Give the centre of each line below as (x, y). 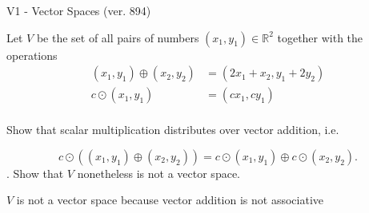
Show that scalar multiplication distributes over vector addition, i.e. (173, 130)
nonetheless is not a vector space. (158, 173)
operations (32, 55)
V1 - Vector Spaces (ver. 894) (79, 10)
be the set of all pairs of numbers (118, 37)
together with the (320, 37)
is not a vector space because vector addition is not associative (170, 200)
